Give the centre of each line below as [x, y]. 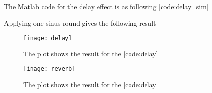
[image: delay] [48, 38]
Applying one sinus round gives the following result [80, 22]
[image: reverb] [49, 69]
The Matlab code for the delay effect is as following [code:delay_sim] [106, 6]
